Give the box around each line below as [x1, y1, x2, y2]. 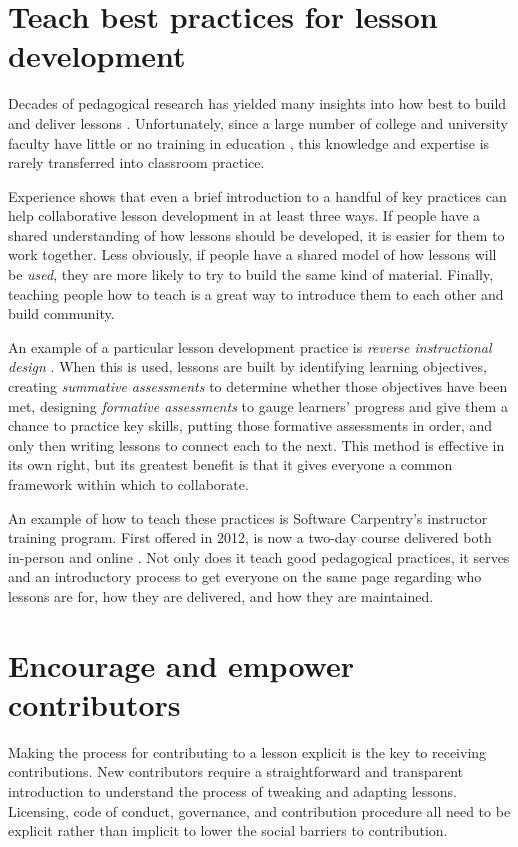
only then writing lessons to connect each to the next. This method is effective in [8, 434, 505, 455]
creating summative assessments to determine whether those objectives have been [8, 376, 508, 397]
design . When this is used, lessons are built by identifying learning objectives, [8, 356, 487, 377]
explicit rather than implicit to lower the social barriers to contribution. [8, 820, 448, 841]
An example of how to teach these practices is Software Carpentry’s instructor [8, 507, 488, 528]
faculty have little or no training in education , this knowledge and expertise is [8, 132, 490, 153]
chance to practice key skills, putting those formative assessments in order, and [8, 415, 493, 436]
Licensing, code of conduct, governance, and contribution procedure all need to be [8, 800, 511, 821]
